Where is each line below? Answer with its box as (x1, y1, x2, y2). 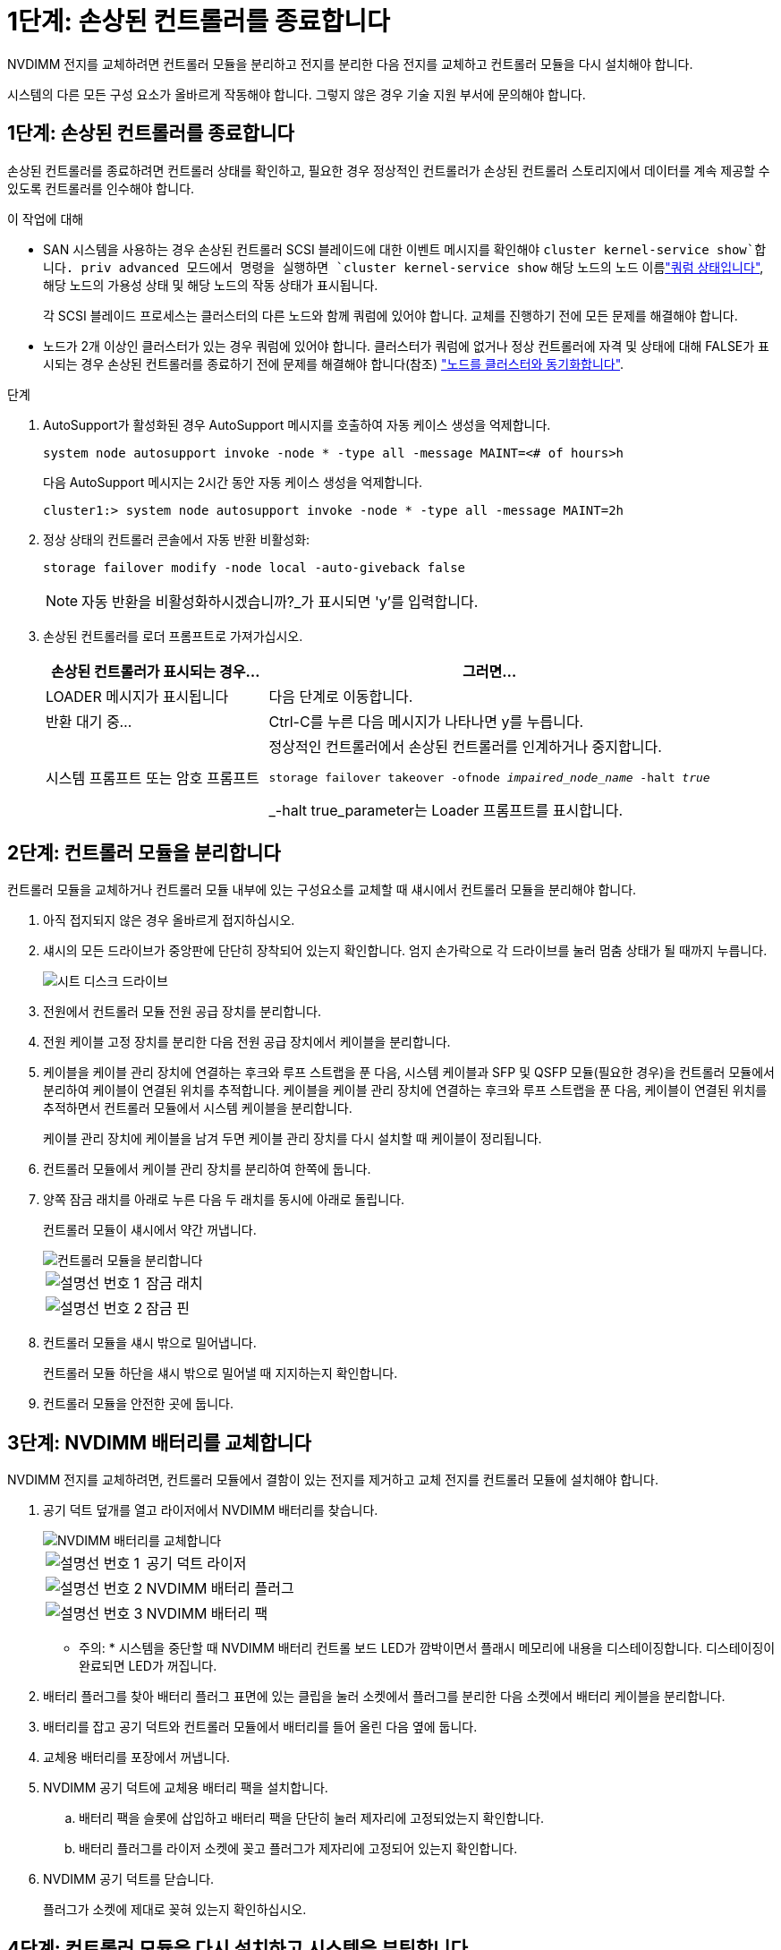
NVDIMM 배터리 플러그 (146, 1579, 294, 1598)
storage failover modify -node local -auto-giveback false (43, 560, 466, 575)
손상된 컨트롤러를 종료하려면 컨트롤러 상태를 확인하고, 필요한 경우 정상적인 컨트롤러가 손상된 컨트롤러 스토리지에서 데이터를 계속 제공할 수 (7, 162, 770, 178)
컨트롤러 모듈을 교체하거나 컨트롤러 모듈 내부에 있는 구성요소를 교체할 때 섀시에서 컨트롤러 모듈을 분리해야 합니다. (7, 882, 637, 898)
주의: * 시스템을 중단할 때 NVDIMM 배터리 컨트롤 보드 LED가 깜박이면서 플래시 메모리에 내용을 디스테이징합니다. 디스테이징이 (79, 1640, 776, 1656)
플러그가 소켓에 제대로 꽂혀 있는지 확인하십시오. (43, 1902, 307, 1918)
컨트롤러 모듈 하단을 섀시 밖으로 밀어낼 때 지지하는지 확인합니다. (43, 1365, 398, 1381)
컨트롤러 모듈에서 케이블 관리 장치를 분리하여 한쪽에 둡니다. (43, 1161, 371, 1177)
